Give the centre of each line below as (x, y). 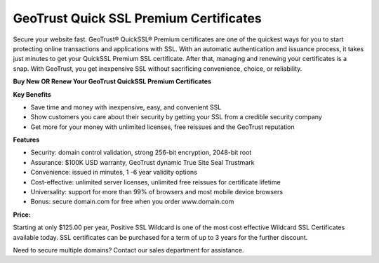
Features (26, 140)
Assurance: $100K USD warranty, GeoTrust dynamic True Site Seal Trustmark (142, 162)
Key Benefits (32, 94)
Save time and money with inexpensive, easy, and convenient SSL (126, 107)
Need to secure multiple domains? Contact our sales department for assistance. (128, 250)
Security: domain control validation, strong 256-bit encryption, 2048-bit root (141, 153)
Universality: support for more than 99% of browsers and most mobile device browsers (157, 192)
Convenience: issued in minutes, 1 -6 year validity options (114, 173)
